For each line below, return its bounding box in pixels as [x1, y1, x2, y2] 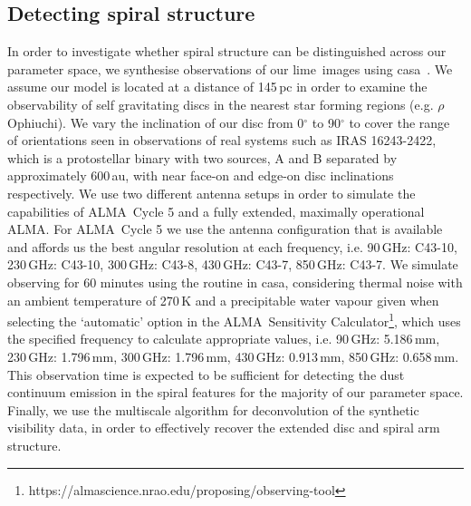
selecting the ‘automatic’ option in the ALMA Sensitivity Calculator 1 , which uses [7, 309, 461, 330]
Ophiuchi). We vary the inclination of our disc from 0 [7, 112, 304, 131]
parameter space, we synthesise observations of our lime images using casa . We [7, 59, 453, 78]
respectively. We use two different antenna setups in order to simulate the [7, 183, 416, 202]
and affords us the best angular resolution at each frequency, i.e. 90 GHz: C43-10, [7, 237, 457, 256]
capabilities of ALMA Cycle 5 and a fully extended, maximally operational [7, 201, 425, 220]
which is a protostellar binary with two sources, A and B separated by [7, 148, 398, 167]
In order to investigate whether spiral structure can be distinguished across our [7, 42, 447, 61]
